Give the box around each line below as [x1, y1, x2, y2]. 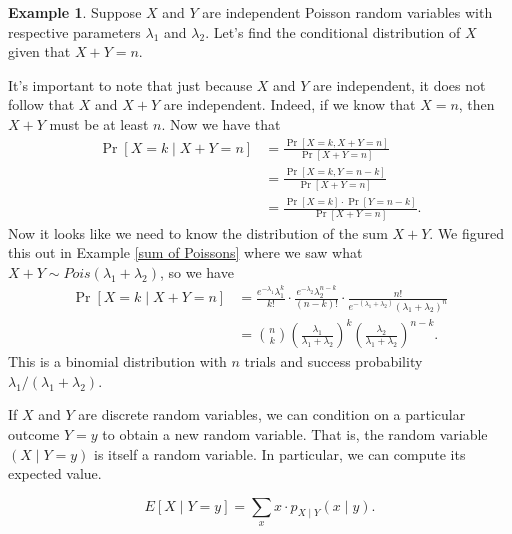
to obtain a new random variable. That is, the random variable [102, 423, 488, 444]
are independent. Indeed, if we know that [163, 94, 416, 115]
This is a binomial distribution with [8, 351, 227, 372]
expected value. [8, 463, 102, 484]
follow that [8, 94, 75, 115]
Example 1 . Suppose [8, 2, 142, 22]
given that [8, 41, 71, 62]
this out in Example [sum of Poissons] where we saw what [8, 242, 363, 263]
